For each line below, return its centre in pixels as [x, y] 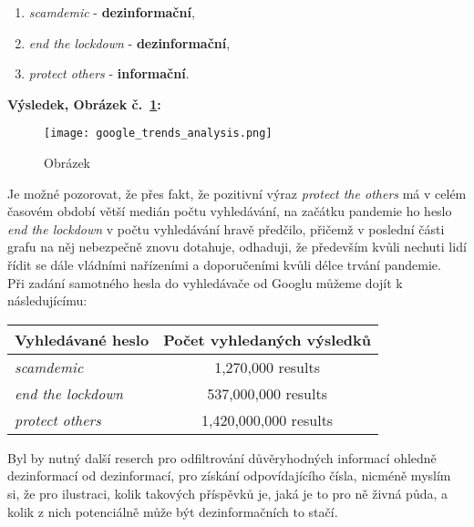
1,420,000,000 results [267, 419]
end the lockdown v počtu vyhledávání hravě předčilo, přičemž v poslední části [226, 228]
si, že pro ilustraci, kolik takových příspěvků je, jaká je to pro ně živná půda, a [228, 493]
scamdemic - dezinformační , [112, 12]
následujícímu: [47, 300]
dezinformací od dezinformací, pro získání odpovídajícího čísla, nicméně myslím [229, 475]
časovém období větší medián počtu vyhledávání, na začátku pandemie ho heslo [230, 211]
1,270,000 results [267, 367]
